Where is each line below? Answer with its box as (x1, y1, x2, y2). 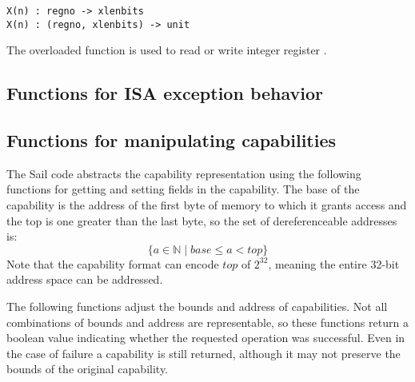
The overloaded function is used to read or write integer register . (6, 42, 327, 58)
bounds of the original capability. (6, 360, 169, 377)
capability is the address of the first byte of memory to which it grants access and (6, 197, 407, 213)
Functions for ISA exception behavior (6, 81, 323, 105)
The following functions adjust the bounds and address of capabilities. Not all (6, 298, 388, 315)
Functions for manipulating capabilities (6, 128, 337, 153)
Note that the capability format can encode (6, 255, 219, 272)
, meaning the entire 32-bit (268, 255, 400, 272)
